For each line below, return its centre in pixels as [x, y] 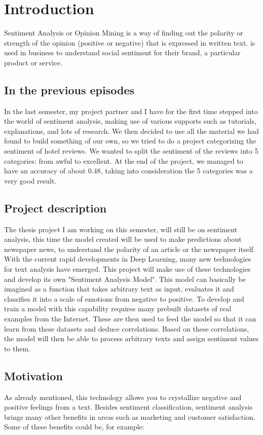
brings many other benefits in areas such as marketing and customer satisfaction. [130, 416]
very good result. [30, 180]
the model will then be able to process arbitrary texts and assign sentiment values [131, 338]
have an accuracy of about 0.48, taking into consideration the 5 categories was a [128, 171]
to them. [17, 348]
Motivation [33, 375]
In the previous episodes [69, 89]
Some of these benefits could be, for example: [74, 427]
